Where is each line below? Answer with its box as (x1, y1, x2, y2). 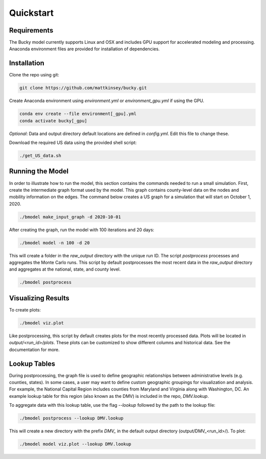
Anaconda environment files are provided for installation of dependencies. (9, 46, 160, 52)
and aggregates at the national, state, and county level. (9, 266, 121, 272)
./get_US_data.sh (19, 153, 62, 159)
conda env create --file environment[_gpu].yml (19, 111, 136, 117)
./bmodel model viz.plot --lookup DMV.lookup (19, 441, 132, 447)
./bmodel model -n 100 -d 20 (19, 240, 90, 246)
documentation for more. (9, 347, 60, 353)
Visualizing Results (9, 294, 69, 302)
